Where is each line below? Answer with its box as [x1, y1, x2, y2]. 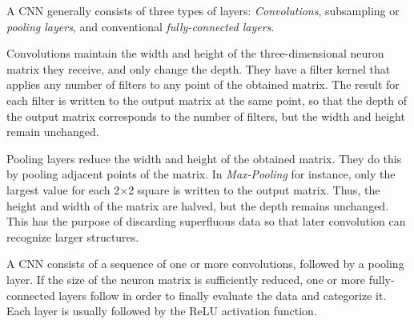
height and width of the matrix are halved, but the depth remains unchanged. [6, 197, 389, 214]
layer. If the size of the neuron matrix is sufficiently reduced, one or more [6, 270, 366, 287]
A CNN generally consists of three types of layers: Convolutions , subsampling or [6, 2, 400, 18]
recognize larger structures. [6, 228, 139, 245]
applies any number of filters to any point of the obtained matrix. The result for [6, 76, 400, 93]
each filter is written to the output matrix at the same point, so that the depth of [6, 91, 408, 108]
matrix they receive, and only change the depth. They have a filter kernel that [6, 60, 391, 77]
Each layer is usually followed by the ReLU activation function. [6, 302, 317, 319]
